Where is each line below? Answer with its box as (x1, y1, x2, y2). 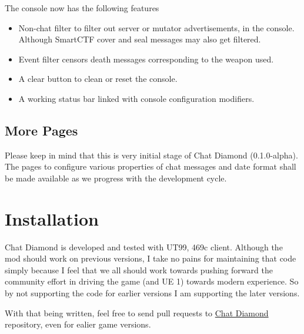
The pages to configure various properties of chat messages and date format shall (5, 160, 296, 173)
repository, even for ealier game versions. (5, 318, 151, 330)
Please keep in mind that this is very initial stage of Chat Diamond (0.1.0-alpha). (5, 148, 298, 161)
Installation (5, 206, 99, 230)
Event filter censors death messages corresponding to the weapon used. (18, 52, 274, 65)
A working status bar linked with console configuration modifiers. (18, 92, 255, 104)
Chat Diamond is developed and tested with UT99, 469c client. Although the (5, 240, 283, 253)
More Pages (5, 121, 78, 139)
